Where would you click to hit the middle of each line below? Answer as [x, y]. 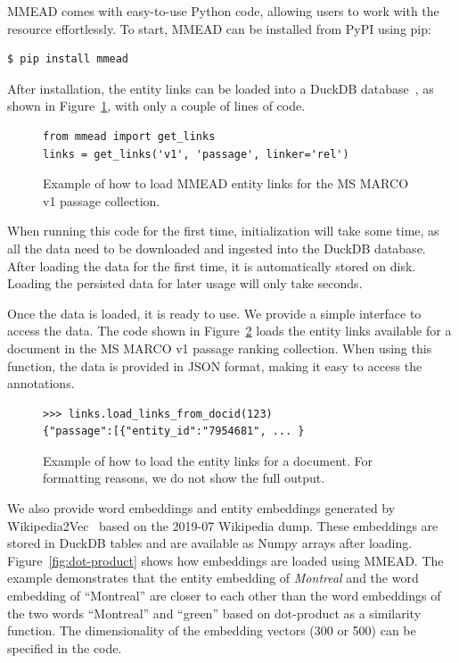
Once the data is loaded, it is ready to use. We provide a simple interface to [214, 313]
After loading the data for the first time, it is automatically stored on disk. [212, 265]
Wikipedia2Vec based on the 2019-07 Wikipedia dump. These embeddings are [223, 525]
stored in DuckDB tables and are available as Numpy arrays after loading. [210, 543]
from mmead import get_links [129, 136]
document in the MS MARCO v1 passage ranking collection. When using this [220, 348]
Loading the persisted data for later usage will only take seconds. [185, 283]
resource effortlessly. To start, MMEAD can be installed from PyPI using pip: [219, 28]
